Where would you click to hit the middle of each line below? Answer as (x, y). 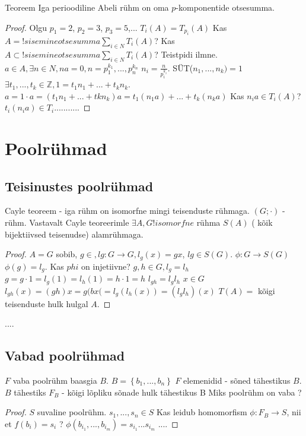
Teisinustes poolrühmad (79, 186)
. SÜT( (180, 67)
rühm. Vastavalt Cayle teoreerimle (67, 222)
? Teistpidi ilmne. (186, 54)
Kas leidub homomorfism (202, 412)
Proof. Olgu (26, 27)
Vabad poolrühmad (65, 356)
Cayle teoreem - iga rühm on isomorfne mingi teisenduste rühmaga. (127, 211)
